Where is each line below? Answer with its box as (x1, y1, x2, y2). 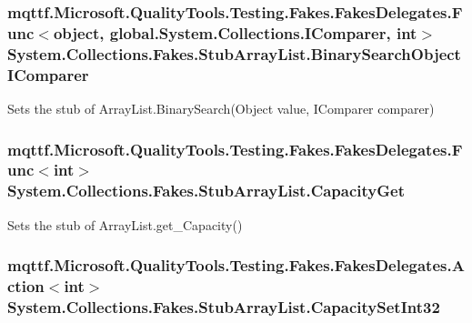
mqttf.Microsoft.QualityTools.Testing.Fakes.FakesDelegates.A (7, 254, 465, 277)
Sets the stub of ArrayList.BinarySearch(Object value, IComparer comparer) (7, 98, 435, 117)
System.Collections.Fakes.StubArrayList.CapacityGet (7, 179, 405, 202)
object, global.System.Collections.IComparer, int (53, 21, 417, 44)
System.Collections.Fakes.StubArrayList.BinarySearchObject (7, 42, 461, 65)
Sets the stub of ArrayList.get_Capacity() (7, 215, 243, 234)
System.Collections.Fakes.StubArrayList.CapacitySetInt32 (7, 296, 440, 318)
